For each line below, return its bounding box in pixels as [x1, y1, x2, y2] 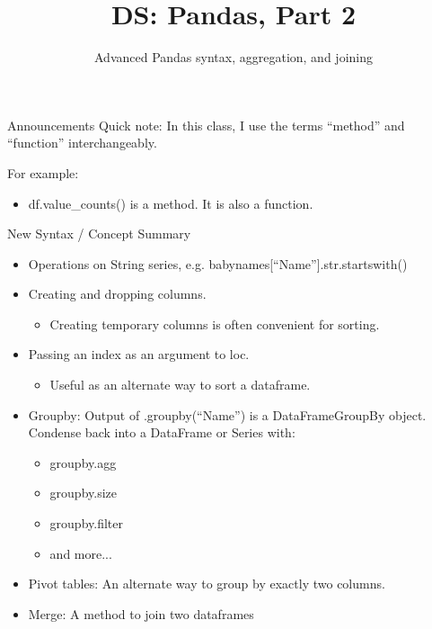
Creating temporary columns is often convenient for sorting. [49, 314, 380, 333]
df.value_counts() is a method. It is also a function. [28, 193, 313, 212]
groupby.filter [49, 514, 123, 533]
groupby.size [49, 483, 118, 502]
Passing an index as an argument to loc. [28, 345, 250, 364]
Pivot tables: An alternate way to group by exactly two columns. [28, 574, 385, 593]
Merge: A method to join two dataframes [28, 604, 254, 623]
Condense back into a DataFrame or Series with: [28, 423, 295, 442]
